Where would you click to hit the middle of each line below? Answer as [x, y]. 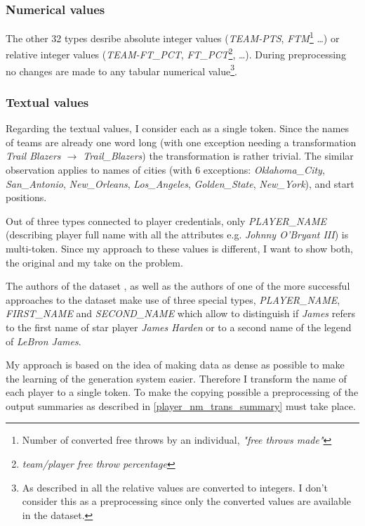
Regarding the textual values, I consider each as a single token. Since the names [178, 128]
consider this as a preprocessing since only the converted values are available [186, 501]
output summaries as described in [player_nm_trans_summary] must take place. [181, 405]
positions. [26, 197]
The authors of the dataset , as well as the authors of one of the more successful [178, 286]
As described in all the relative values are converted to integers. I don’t [175, 487]
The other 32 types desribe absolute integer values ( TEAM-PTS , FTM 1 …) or [173, 37]
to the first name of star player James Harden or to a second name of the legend [179, 327]
